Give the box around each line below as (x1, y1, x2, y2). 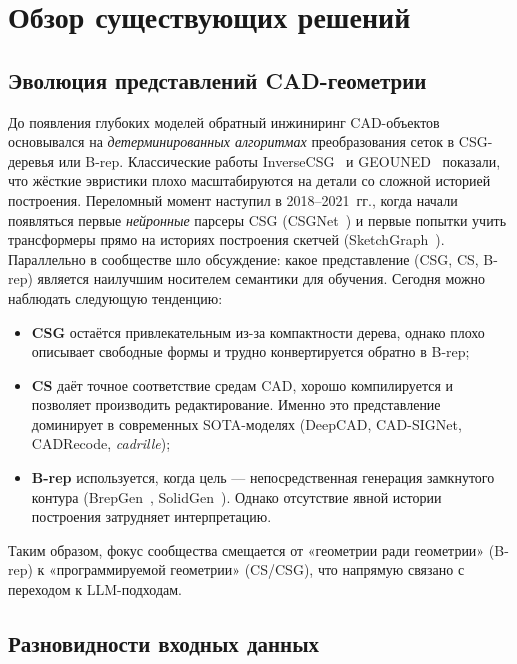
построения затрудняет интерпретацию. (31, 506, 272, 527)
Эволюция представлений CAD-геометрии (8, 64, 427, 95)
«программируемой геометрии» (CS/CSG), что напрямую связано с (49, 559, 465, 580)
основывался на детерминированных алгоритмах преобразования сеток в (8, 131, 455, 152)
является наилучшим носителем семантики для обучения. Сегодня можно (37, 268, 486, 289)
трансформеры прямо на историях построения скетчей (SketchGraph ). (8, 229, 445, 250)
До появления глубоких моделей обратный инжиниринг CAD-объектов (8, 111, 440, 132)
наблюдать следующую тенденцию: (8, 287, 223, 308)
